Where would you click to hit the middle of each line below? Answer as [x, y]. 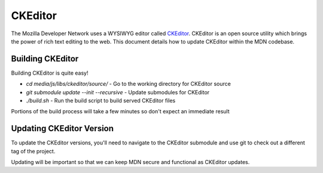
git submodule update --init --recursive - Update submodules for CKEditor [118, 92]
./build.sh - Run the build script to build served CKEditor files [101, 101]
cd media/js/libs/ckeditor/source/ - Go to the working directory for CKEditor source [129, 84]
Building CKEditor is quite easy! [50, 73]
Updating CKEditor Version [62, 129]
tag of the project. [33, 151]
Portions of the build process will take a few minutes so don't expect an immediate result [120, 112]
